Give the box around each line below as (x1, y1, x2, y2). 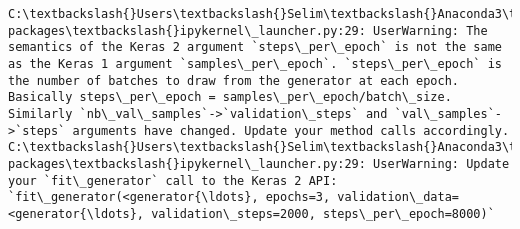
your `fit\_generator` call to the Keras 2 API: (8, 173, 338, 188)
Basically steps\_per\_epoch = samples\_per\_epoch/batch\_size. (8, 90, 452, 105)
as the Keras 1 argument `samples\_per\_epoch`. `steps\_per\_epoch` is (8, 56, 502, 71)
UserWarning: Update (373, 156, 510, 171)
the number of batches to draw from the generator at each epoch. (8, 73, 460, 88)
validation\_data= (337, 190, 460, 205)
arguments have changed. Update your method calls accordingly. (72, 123, 510, 138)
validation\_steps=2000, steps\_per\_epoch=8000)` (151, 206, 495, 221)
